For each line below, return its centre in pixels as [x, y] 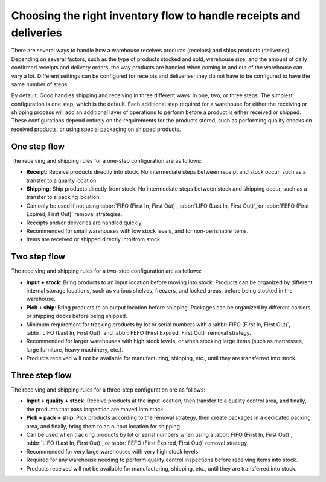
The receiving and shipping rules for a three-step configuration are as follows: [108, 390]
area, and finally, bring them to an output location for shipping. [104, 426]
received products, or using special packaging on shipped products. [96, 129]
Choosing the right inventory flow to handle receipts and [156, 16]
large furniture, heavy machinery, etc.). [75, 349]
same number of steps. [40, 84]
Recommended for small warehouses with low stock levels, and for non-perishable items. [137, 231]
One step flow [38, 146]
